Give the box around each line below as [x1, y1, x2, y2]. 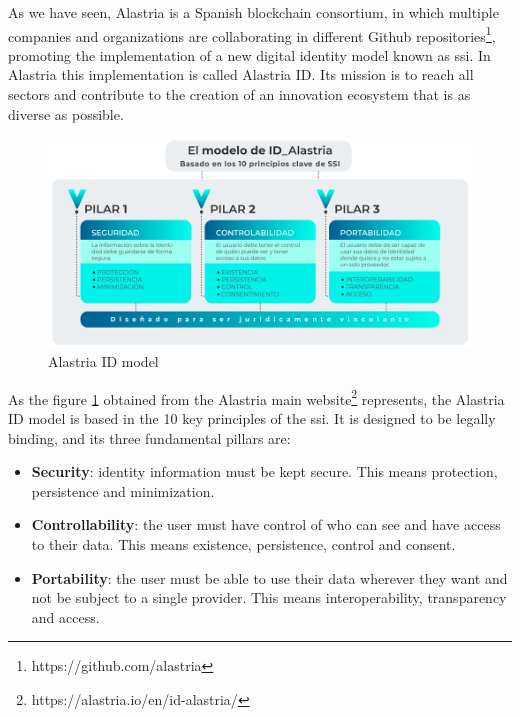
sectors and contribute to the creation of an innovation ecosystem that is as [8, 84, 471, 105]
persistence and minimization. [31, 480, 215, 501]
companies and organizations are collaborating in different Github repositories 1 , [8, 22, 496, 46]
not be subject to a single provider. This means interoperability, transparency [31, 587, 507, 608]
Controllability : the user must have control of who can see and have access [31, 514, 501, 535]
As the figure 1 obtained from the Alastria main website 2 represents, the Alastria [8, 385, 505, 409]
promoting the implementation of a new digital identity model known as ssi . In [8, 44, 491, 65]
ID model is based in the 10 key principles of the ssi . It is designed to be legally [8, 408, 496, 428]
